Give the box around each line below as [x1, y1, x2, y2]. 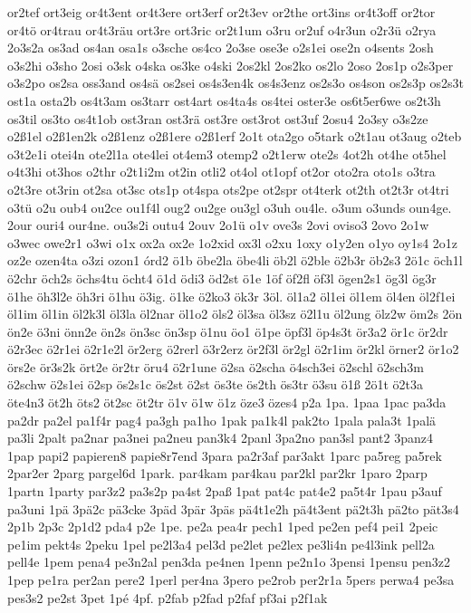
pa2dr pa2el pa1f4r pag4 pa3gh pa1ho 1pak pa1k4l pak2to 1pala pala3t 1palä [7, 410, 437, 429]
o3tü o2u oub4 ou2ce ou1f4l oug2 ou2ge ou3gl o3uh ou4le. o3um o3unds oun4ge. [7, 197, 452, 216]
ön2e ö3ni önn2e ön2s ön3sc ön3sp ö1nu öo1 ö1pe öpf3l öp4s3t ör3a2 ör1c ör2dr [7, 321, 448, 340]
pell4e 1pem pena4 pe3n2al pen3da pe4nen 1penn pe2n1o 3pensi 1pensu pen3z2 [7, 552, 451, 571]
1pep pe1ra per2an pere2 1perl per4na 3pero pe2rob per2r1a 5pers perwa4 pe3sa [7, 570, 455, 589]
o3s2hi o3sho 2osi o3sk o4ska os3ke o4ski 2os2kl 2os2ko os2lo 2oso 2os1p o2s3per [7, 55, 454, 74]
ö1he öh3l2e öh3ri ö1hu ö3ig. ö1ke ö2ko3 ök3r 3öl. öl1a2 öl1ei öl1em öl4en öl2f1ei [7, 286, 456, 305]
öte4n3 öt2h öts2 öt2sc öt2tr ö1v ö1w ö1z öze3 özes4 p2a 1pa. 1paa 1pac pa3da [7, 393, 447, 412]
